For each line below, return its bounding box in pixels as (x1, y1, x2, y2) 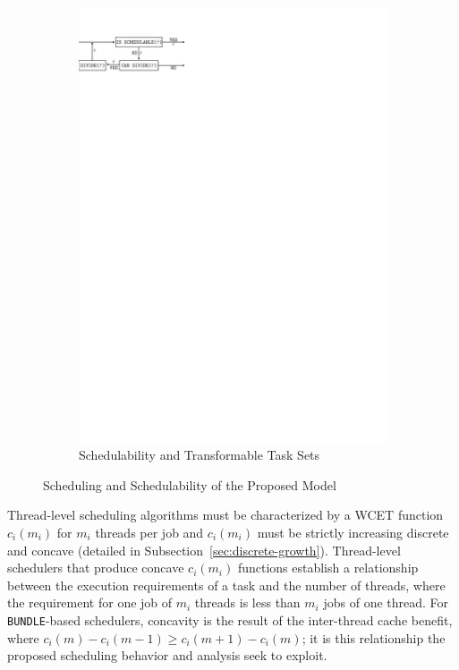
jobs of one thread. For (323, 593, 449, 612)
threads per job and (95, 522, 204, 541)
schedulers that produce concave (7, 558, 184, 577)
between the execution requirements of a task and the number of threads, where (7, 575, 446, 594)
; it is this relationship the (302, 628, 446, 647)
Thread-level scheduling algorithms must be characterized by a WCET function (7, 505, 444, 524)
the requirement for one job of (7, 593, 173, 612)
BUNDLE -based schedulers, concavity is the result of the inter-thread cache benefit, (7, 610, 453, 629)
